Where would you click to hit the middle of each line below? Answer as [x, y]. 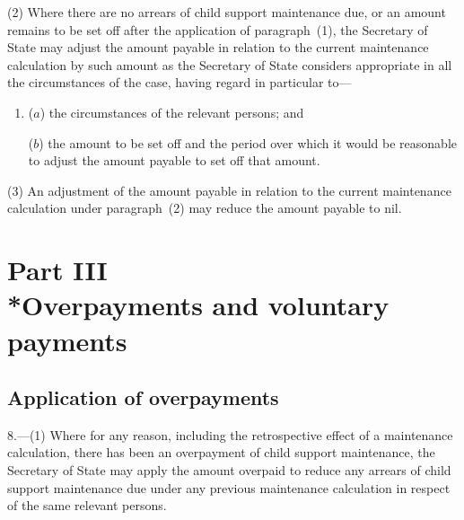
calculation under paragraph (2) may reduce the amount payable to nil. [205, 208]
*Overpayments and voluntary [198, 305]
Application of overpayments [143, 397]
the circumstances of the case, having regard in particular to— [179, 82]
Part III [57, 270]
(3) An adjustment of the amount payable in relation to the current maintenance [229, 190]
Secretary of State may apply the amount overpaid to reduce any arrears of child [229, 470]
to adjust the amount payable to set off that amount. [174, 160]
